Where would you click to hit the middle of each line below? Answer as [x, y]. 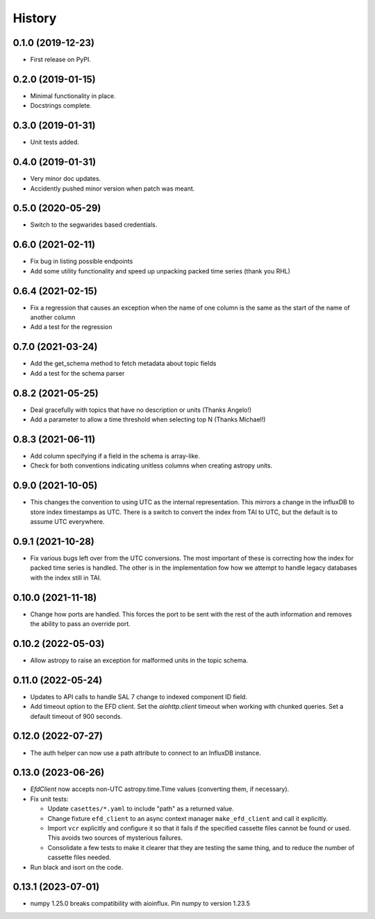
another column [53, 317]
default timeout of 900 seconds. [76, 716]
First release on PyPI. [61, 60]
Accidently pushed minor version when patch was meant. [112, 189]
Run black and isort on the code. [77, 867]
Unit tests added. [55, 142]
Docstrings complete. [61, 106]
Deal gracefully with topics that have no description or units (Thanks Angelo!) [141, 410]
